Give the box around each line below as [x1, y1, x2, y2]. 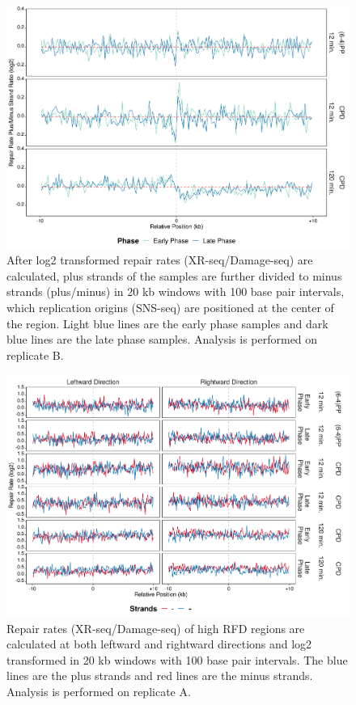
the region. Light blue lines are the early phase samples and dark [6, 315, 328, 331]
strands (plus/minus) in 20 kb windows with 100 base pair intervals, [6, 283, 345, 300]
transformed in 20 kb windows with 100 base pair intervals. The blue [6, 651, 348, 668]
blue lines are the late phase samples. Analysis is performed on [6, 331, 318, 348]
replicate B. [6, 346, 64, 363]
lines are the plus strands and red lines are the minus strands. [6, 667, 313, 684]
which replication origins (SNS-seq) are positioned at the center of [6, 299, 334, 316]
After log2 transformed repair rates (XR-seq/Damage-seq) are [6, 251, 313, 268]
